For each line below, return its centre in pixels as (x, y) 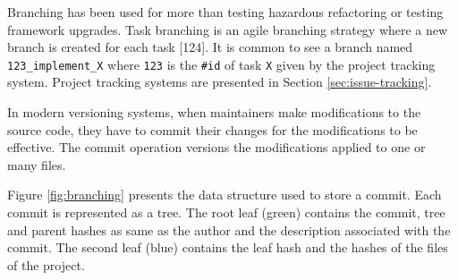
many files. (37, 164)
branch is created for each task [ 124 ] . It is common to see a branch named (210, 47)
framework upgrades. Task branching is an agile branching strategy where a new (228, 29)
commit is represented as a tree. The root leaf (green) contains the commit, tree (226, 212)
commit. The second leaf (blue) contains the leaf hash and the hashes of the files (228, 247)
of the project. (46, 264)
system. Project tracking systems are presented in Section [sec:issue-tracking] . (220, 82)
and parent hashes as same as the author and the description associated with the (229, 229)
